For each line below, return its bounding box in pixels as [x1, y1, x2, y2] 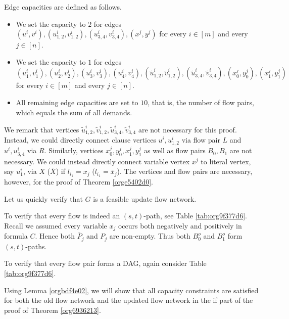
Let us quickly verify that [4, 193, 83, 204]
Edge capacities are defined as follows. [4, 2, 122, 12]
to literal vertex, [201, 156, 251, 166]
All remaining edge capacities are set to [16, 97, 138, 107]
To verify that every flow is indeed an [4, 210, 120, 221]
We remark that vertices [4, 124, 79, 134]
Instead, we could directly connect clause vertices [4, 134, 156, 145]
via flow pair [181, 134, 220, 145]
